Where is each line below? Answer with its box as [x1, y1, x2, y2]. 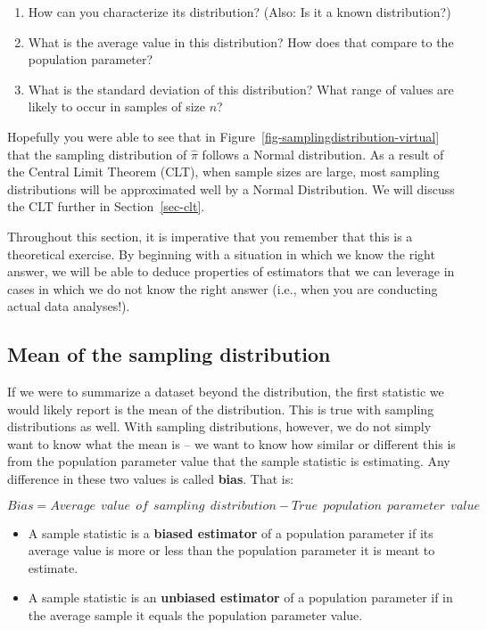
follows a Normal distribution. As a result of [202, 144, 444, 163]
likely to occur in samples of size [28, 97, 205, 116]
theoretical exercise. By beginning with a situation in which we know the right [7, 244, 435, 263]
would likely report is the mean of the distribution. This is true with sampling [7, 399, 434, 418]
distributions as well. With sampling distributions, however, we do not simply [7, 417, 432, 436]
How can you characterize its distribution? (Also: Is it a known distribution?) [28, 3, 451, 20]
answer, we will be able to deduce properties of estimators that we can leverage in [7, 262, 455, 281]
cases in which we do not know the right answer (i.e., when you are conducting [7, 279, 438, 298]
